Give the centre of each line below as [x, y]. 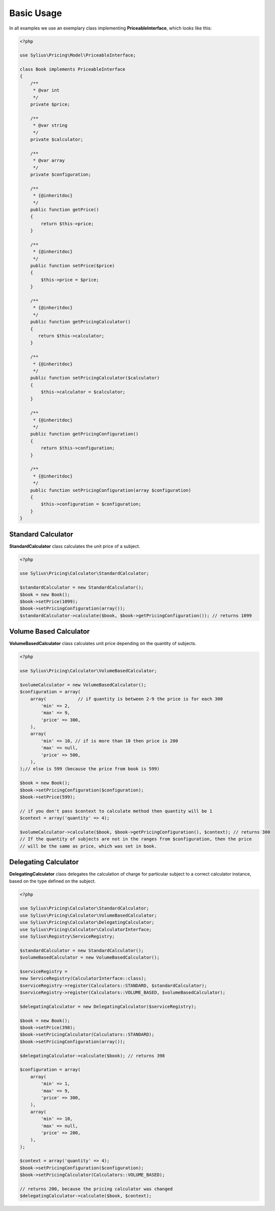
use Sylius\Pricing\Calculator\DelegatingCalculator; [87, 923]
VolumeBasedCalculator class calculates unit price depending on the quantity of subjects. [103, 644]
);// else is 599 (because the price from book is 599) [90, 769]
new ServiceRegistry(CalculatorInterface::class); [83, 978]
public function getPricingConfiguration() [84, 434]
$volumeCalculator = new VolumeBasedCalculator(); [83, 685]
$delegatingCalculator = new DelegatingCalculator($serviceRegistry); [108, 1006]
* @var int [46, 90]
